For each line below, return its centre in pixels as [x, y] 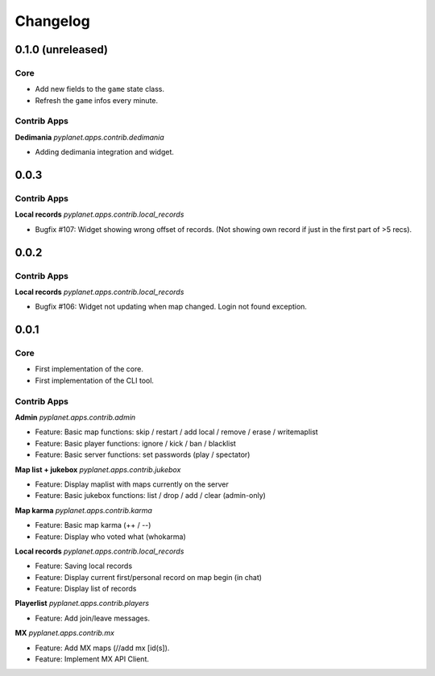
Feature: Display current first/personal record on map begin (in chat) [148, 577]
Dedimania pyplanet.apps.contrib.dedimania [89, 137]
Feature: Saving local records [84, 566]
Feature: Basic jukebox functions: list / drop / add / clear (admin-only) [150, 496]
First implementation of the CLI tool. [95, 380]
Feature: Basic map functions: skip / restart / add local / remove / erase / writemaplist [176, 432]
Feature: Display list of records [86, 589]
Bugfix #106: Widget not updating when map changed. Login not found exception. [171, 307]
